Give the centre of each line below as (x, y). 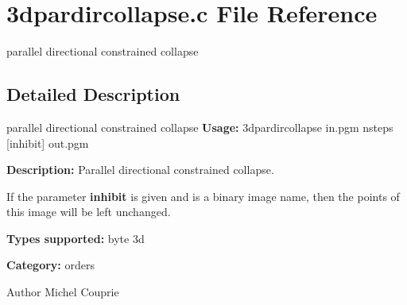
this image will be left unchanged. (89, 212)
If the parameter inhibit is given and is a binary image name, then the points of (203, 196)
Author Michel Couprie (63, 292)
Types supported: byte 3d (76, 238)
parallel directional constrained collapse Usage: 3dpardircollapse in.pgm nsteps (200, 127)
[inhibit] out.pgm (48, 143)
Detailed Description (93, 94)
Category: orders (50, 265)
